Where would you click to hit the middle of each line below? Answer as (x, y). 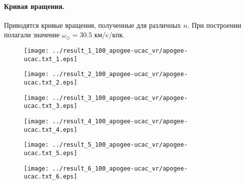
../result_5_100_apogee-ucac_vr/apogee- (120, 145)
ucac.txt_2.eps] (51, 82)
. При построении (214, 25)
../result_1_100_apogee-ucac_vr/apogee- (120, 50)
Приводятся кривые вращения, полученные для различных (93, 25)
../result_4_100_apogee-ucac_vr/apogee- (120, 121)
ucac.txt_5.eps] (51, 153)
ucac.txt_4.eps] (51, 130)
